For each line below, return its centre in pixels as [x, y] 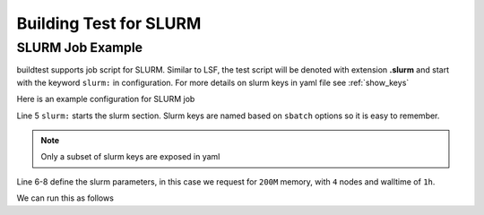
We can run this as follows [65, 198]
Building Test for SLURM [109, 23]
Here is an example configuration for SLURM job [106, 99]
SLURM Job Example [80, 47]
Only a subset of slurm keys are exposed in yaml [130, 157]
